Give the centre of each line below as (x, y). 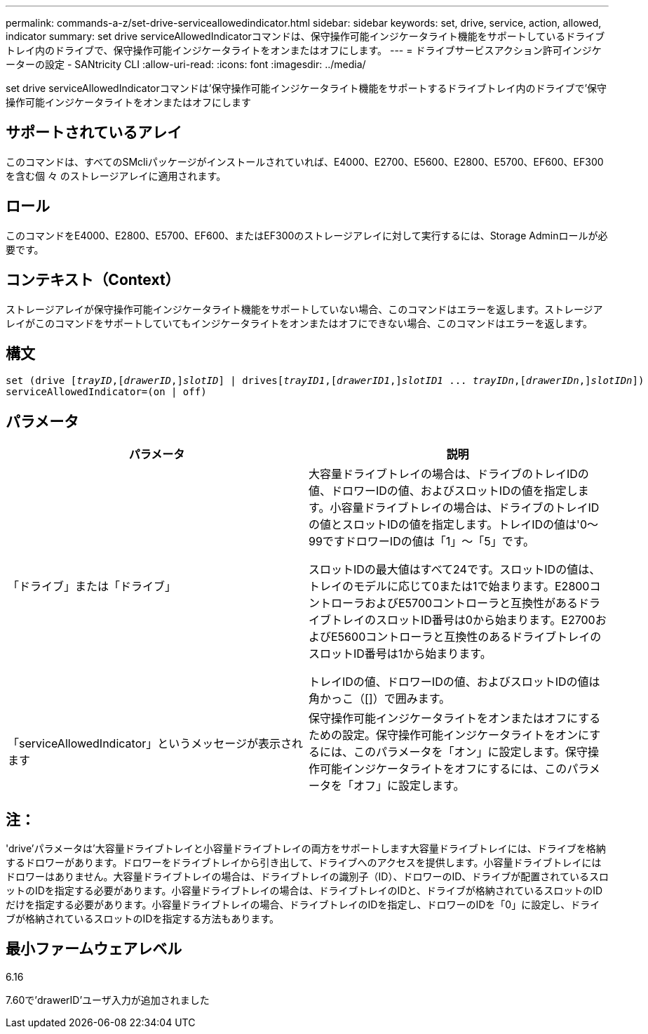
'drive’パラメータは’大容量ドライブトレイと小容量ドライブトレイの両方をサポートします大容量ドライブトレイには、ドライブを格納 (306, 849)
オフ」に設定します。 (409, 786)
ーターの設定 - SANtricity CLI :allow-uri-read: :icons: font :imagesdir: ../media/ (186, 64)
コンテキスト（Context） (93, 280)
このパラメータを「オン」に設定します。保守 (471, 752)
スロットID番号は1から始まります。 (400, 654)
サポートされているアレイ (94, 133)
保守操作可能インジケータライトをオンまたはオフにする (455, 718)
